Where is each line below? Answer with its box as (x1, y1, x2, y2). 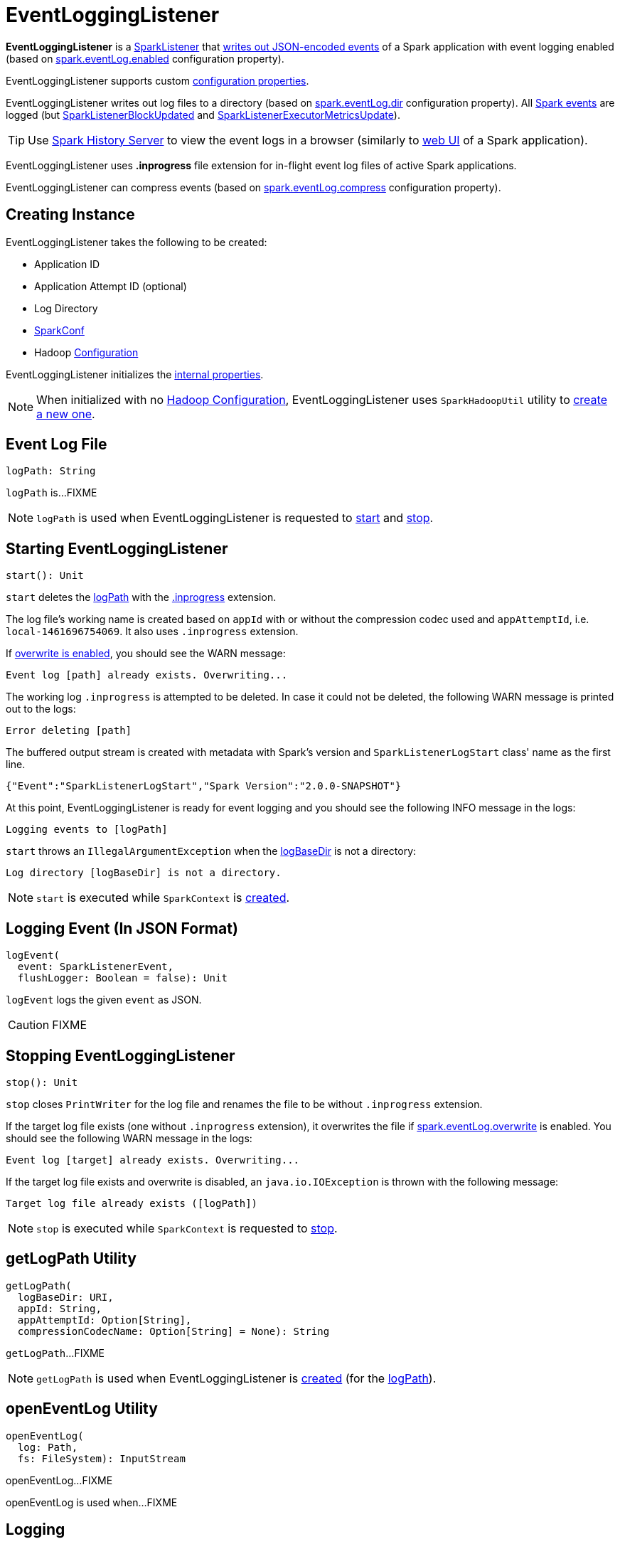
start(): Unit (6, 570, 84, 582)
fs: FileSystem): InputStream (17, 1452, 186, 1464)
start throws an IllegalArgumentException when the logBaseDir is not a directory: (6, 845, 417, 858)
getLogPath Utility (6, 1250, 137, 1268)
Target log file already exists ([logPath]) (6, 1197, 258, 1209)
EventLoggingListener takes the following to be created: (6, 235, 267, 248)
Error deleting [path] (6, 725, 132, 737)
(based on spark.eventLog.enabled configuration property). (6, 52, 284, 65)
